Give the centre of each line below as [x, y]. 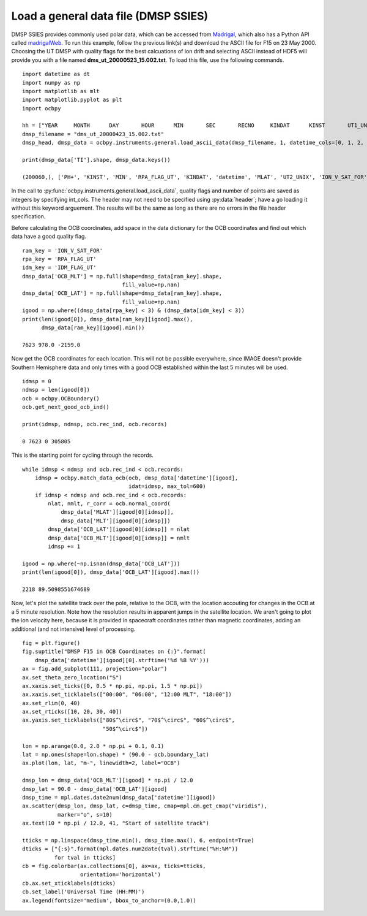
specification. [28, 216]
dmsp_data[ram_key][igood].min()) [93, 328]
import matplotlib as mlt [61, 91]
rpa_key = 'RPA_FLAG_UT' [59, 259]
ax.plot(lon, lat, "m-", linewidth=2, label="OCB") [101, 763]
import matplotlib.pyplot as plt [72, 100]
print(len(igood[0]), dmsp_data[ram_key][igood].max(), [108, 319]
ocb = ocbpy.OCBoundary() [61, 398]
